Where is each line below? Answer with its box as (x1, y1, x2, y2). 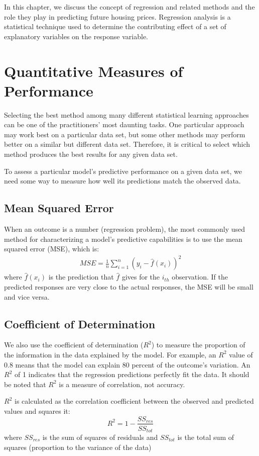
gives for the (121, 271, 160, 282)
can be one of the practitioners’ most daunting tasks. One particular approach (4, 119, 244, 130)
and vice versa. (4, 291, 50, 302)
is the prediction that (48, 271, 114, 282)
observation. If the (172, 271, 228, 282)
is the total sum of (177, 432, 234, 442)
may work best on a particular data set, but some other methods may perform (4, 129, 245, 139)
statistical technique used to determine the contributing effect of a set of (4, 21, 226, 32)
